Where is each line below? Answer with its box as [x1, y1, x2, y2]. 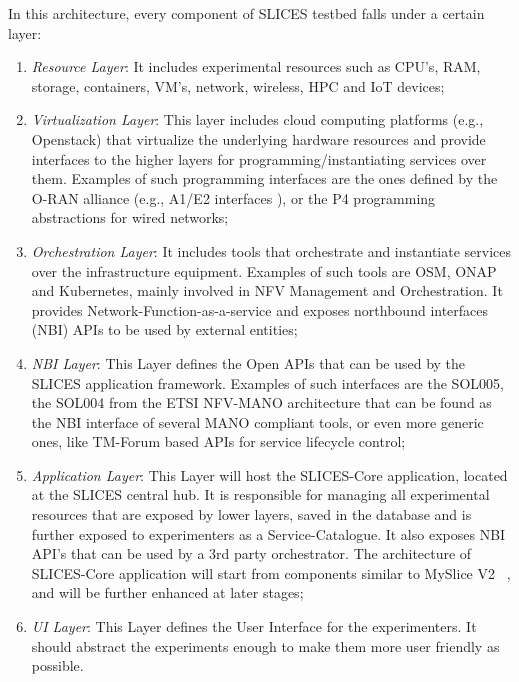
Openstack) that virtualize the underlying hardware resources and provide [31, 128, 486, 149]
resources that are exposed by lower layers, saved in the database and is [31, 504, 472, 525]
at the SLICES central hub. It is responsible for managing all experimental [31, 484, 490, 505]
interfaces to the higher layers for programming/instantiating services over [31, 148, 487, 169]
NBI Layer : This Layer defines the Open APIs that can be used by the [31, 352, 466, 373]
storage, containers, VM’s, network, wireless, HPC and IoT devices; [31, 75, 445, 96]
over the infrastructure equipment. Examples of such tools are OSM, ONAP [31, 260, 497, 281]
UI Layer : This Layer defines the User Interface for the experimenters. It [31, 616, 477, 637]
